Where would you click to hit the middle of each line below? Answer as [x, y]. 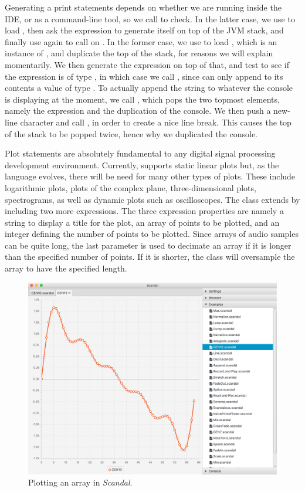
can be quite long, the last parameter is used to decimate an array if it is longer [148, 245]
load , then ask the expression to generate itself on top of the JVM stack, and [144, 30]
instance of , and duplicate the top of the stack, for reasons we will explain [139, 53]
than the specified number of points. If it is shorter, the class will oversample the [150, 257]
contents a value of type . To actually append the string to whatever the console [149, 88]
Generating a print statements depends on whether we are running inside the [143, 7]
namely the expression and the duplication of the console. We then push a [138, 111]
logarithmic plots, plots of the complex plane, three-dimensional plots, [131, 187]
